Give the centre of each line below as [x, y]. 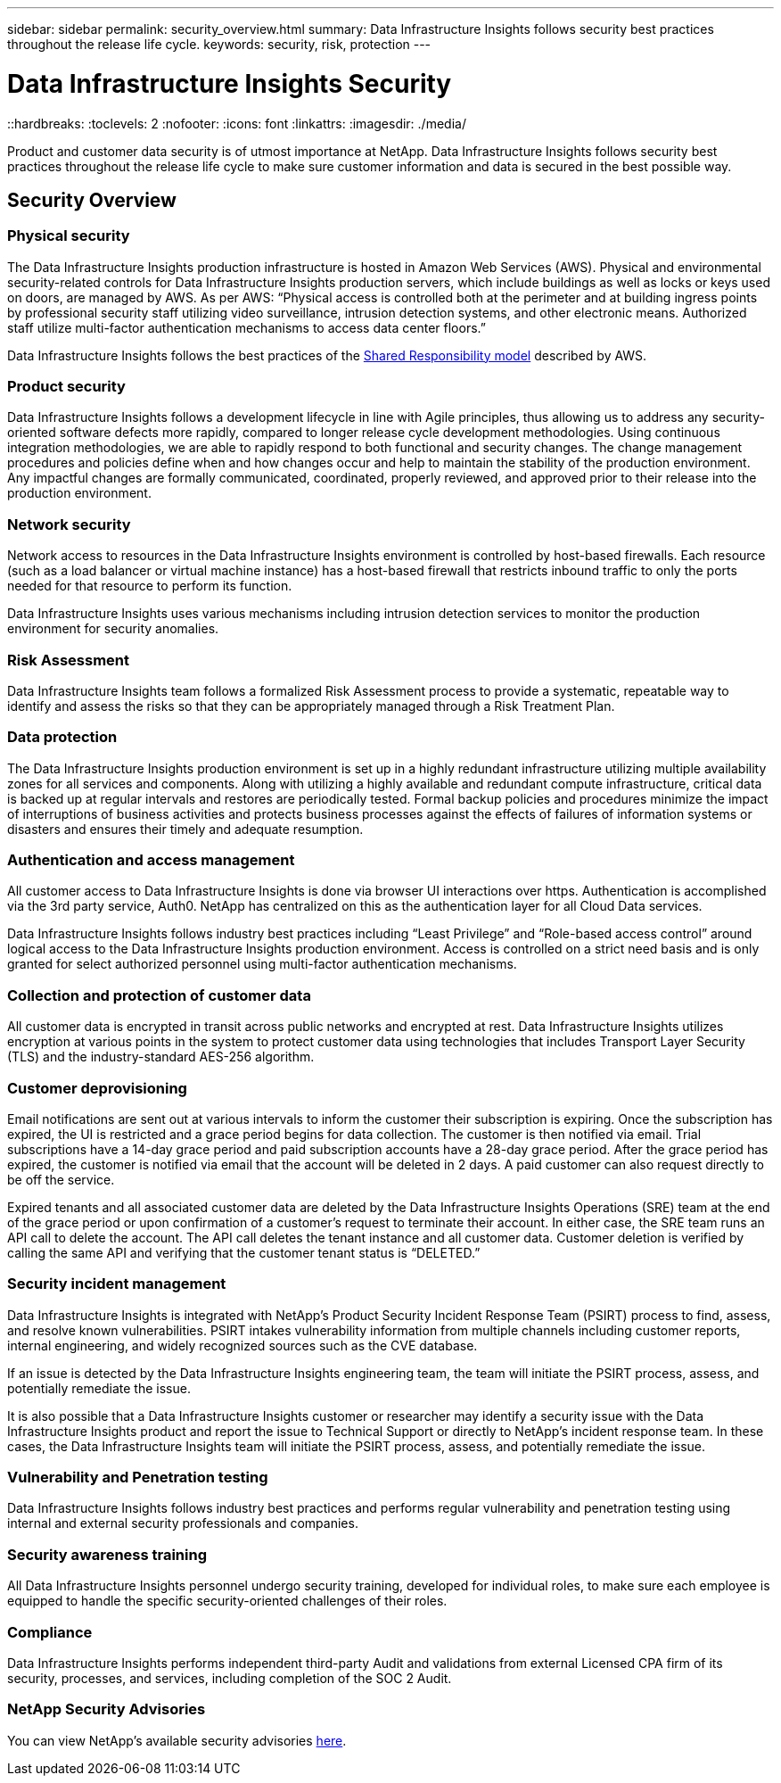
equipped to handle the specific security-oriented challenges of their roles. [227, 1601]
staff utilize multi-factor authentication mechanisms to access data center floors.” [247, 327]
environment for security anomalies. [113, 629]
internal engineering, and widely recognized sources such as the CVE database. [243, 1345]
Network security [69, 524]
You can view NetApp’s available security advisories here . [177, 1740]
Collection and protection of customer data [159, 995]
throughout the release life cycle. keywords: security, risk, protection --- [219, 44]
